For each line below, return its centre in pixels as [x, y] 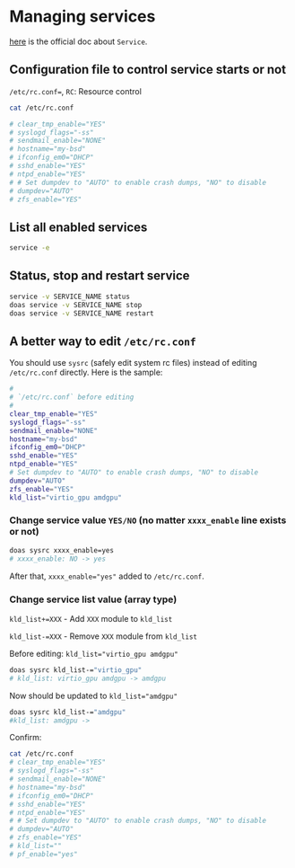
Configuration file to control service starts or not [148, 70]
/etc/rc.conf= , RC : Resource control [75, 91]
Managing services [82, 17]
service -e [30, 248]
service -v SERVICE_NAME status [69, 297]
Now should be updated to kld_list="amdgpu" [93, 695]
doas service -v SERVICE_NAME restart [82, 313]
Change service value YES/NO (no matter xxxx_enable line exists [148, 520]
